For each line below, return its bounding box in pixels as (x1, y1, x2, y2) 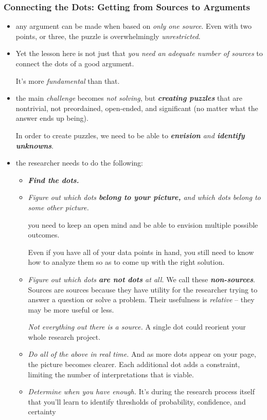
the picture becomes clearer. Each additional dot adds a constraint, (28, 359, 240, 370)
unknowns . (15, 140, 54, 151)
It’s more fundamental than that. (15, 75, 120, 86)
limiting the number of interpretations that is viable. (28, 369, 194, 379)
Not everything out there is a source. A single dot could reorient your (28, 321, 246, 332)
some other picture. (28, 202, 89, 212)
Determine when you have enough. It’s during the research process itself (28, 386, 255, 397)
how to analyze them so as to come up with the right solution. (28, 257, 225, 267)
